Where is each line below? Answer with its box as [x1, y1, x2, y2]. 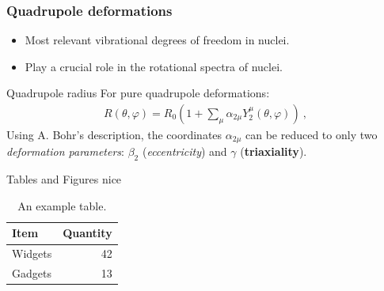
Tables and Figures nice [6, 171, 122, 187]
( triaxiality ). [240, 143, 307, 160]
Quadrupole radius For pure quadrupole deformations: [6, 85, 270, 101]
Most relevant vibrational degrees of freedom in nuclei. [25, 32, 290, 48]
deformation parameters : [6, 143, 125, 160]
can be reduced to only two [245, 127, 378, 143]
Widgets [12, 245, 52, 262]
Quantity [63, 225, 112, 241]
